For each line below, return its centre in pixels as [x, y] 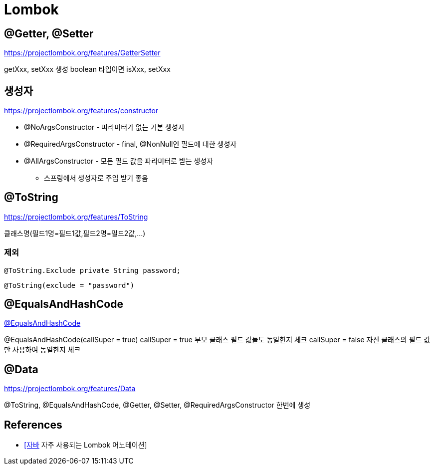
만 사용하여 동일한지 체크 [42, 350]
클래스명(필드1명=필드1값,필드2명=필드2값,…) [75, 233]
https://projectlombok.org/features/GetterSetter [82, 53]
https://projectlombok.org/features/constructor [81, 111]
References [33, 425]
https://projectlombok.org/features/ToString [76, 217]
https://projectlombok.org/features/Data [70, 389]
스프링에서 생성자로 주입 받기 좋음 [96, 178]
